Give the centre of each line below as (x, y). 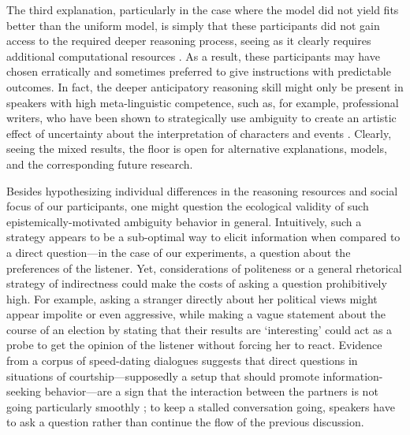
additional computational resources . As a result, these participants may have (193, 56)
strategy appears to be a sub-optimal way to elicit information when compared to (203, 237)
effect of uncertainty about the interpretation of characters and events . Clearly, (199, 133)
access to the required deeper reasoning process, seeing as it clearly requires (189, 41)
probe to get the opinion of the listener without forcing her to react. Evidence (194, 345)
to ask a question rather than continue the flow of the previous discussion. (185, 422)
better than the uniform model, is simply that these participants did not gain (193, 25)
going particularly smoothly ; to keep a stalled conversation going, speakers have (201, 406)
